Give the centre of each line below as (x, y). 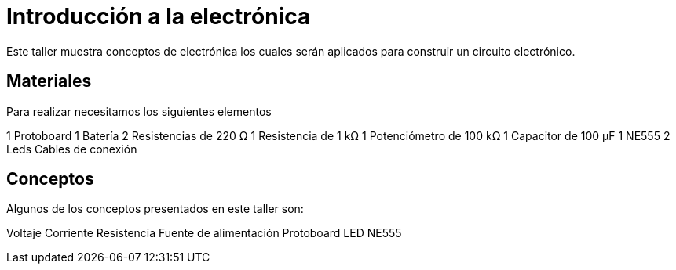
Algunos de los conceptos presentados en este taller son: (155, 209)
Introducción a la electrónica (159, 16)
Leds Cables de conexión (72, 149)
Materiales (49, 81)
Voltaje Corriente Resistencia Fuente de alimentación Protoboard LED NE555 (204, 233)
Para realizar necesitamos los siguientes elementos (139, 111)
